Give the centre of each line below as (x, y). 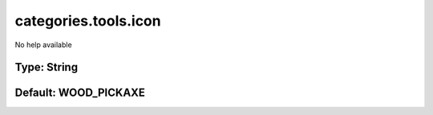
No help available (43, 45)
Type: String (47, 67)
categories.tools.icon (88, 21)
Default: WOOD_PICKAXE (80, 93)
